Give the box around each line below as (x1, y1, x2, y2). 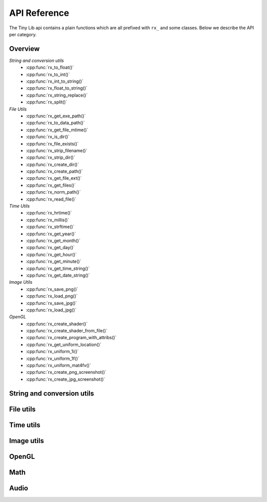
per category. (9, 31, 37, 37)
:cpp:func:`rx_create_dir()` (26, 161, 79, 167)
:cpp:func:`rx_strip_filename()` (26, 148, 88, 153)
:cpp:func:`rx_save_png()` (26, 286, 79, 292)
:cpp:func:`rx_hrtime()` (26, 210, 72, 216)
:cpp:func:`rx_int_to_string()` (26, 78, 84, 84)
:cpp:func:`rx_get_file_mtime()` (26, 127, 89, 133)
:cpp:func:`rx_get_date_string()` (26, 272, 90, 278)
